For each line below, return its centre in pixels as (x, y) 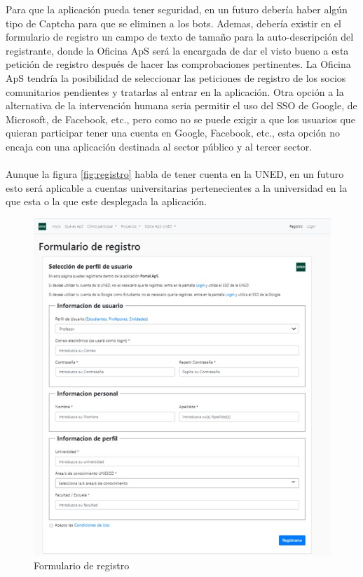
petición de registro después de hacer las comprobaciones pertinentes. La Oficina (178, 64)
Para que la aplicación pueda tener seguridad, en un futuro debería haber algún (177, 9)
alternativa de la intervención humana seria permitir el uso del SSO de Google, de (181, 105)
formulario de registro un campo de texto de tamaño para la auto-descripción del (180, 37)
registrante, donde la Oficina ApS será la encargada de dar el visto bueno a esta (177, 50)
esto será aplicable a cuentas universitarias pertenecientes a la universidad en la (177, 187)
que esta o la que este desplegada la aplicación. (107, 201)
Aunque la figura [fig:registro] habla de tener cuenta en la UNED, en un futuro (175, 174)
